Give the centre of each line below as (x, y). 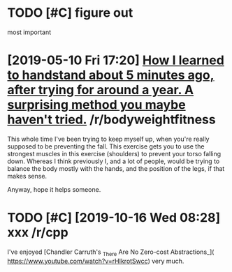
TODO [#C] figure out (70, 13)
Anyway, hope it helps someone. (54, 189)
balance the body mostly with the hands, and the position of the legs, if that (116, 168)
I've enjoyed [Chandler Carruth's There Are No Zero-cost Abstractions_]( (111, 252)
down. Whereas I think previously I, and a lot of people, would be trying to (114, 161)
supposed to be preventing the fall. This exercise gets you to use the (106, 146)
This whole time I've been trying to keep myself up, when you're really (108, 139)
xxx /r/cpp (38, 233)
